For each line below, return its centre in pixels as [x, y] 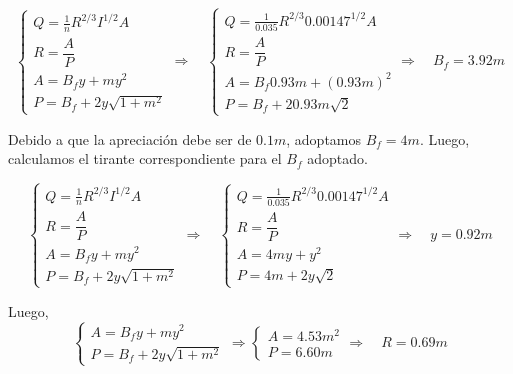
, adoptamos [324, 138]
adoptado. [337, 158]
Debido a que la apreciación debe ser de [130, 138]
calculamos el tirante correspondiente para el [145, 158]
